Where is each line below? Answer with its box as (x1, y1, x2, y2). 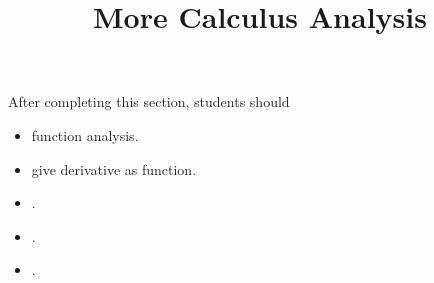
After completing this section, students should (8, 91, 290, 112)
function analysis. (31, 124, 139, 145)
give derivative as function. (31, 158, 197, 179)
